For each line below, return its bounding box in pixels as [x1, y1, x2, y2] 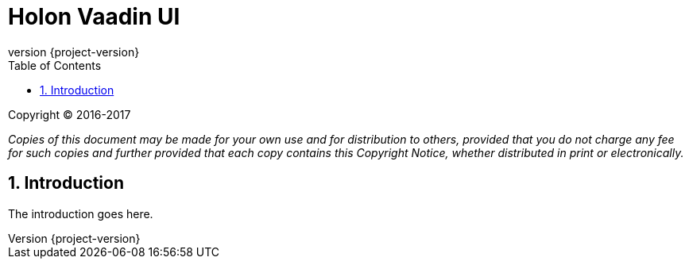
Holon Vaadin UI [8, 3, 180, 30]
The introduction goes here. [8, 206, 153, 221]
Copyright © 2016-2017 [8, 107, 131, 121]
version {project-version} [8, 44, 140, 59]
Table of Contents [8, 58, 102, 72]
